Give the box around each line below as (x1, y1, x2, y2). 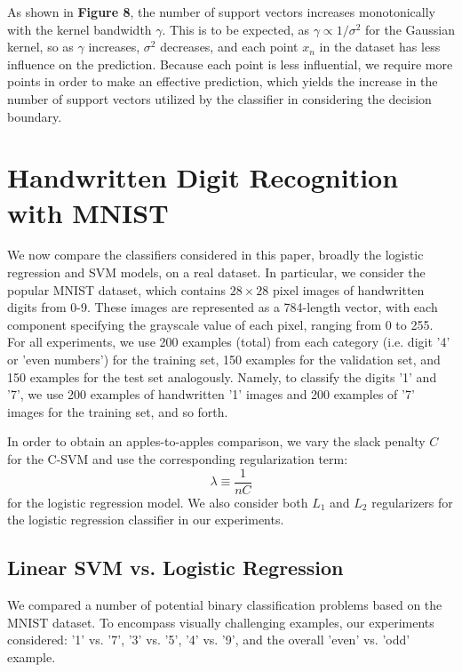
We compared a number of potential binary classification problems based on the (7, 596, 442, 614)
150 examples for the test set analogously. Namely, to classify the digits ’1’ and (7, 367, 437, 386)
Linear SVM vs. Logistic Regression (7, 554, 344, 581)
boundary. (7, 107, 62, 125)
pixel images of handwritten (272, 280, 425, 299)
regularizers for (371, 492, 453, 511)
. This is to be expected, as (162, 20, 310, 38)
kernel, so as (7, 37, 74, 56)
